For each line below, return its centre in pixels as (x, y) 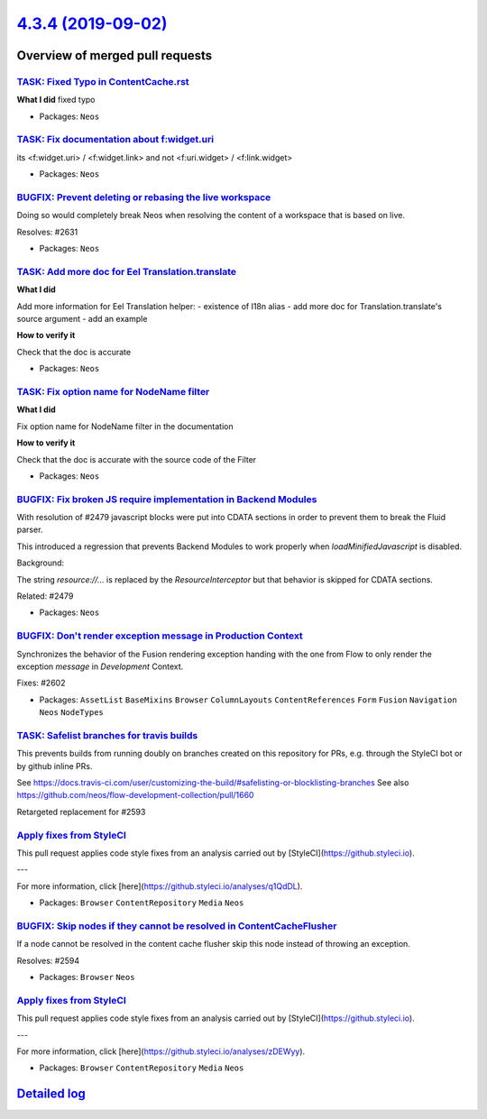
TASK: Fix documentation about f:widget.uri (115, 140)
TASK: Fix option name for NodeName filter (113, 392)
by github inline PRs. (55, 766)
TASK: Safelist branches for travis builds (107, 735)
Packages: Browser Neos (87, 977)
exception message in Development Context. (100, 666)
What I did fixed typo (56, 100)
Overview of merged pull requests (115, 55)
